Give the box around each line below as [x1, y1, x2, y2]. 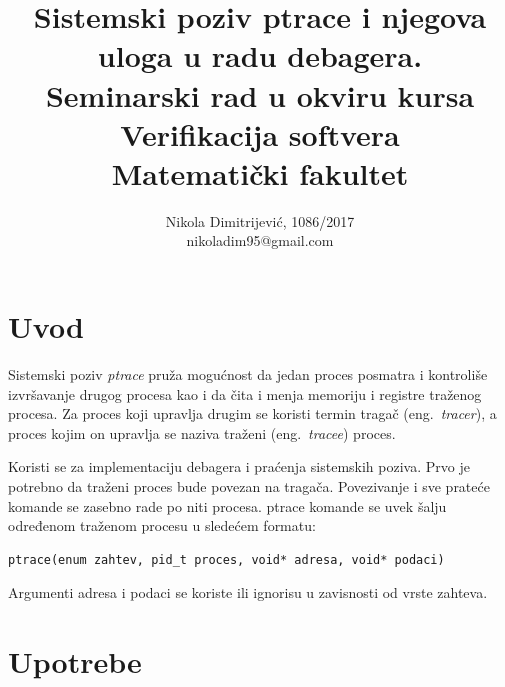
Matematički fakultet [111, 152, 409, 193]
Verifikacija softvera [120, 113, 400, 154]
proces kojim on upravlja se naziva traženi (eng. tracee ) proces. [8, 422, 396, 443]
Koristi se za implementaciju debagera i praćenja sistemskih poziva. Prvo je [8, 456, 470, 477]
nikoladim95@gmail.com [186, 230, 334, 251]
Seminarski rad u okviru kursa [45, 74, 475, 115]
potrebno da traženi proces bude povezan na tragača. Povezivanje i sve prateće [8, 475, 490, 496]
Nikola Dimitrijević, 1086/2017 [165, 210, 355, 231]
